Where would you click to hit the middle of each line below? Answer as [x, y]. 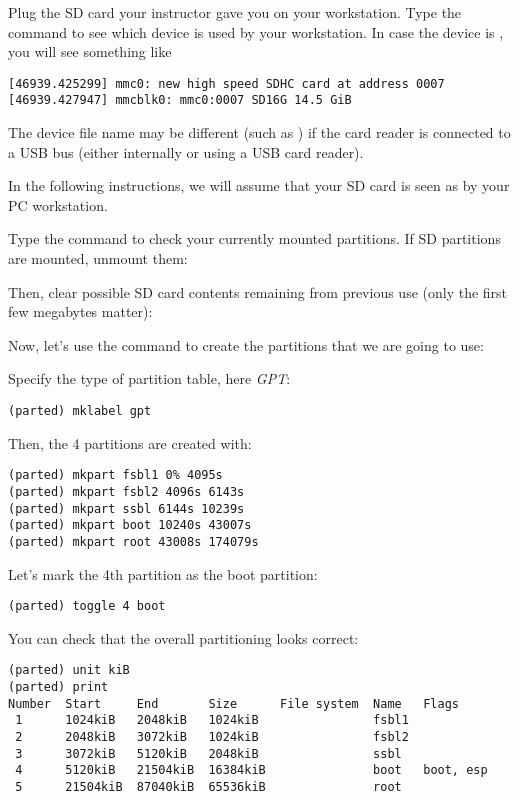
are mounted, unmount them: [98, 258]
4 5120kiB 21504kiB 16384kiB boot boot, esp [251, 770]
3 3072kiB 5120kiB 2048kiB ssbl [208, 753]
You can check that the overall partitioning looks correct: [183, 637]
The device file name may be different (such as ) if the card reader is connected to [259, 132]
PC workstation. [58, 204]
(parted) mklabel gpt [80, 411]
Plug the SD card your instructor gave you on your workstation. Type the [235, 12]
